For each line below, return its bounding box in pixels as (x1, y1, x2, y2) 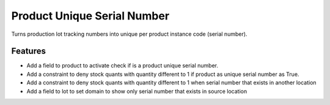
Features (11, 46, 46, 56)
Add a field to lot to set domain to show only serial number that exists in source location (26, 87, 248, 95)
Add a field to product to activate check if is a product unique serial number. (26, 62, 218, 69)
